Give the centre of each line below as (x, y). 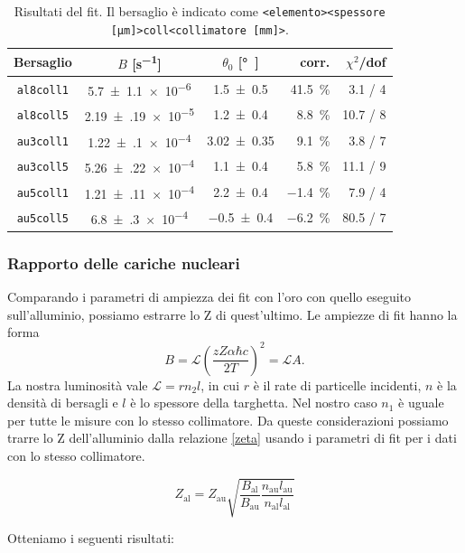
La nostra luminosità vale (78, 384)
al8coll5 (42, 116)
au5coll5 (42, 219)
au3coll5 (42, 168)
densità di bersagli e (63, 403)
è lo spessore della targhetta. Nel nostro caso (254, 403)
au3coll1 (42, 141)
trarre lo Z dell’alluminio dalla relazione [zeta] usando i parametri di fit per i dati (232, 438)
